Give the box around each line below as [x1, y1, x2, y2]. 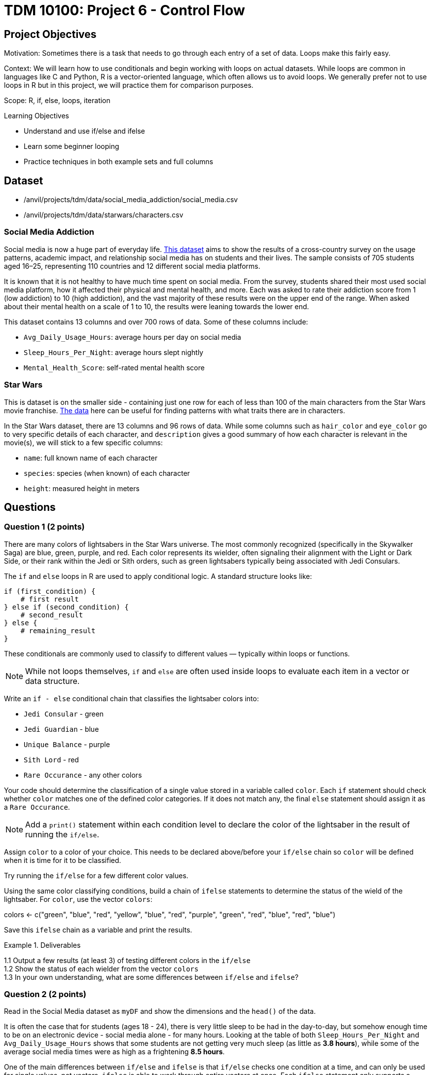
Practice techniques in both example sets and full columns [24, 157, 214, 166]
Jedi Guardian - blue [24, 724, 99, 733]
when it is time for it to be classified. [4, 856, 121, 864]
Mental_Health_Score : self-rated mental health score [24, 363, 205, 372]
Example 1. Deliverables [4, 940, 81, 949]
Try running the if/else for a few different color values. [4, 871, 188, 880]
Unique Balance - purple [24, 740, 110, 749]
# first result [20, 595, 79, 603]
